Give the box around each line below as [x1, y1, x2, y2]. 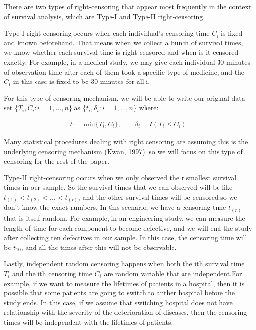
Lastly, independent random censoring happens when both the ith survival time [4, 258, 245, 269]
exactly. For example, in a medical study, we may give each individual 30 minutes [4, 56, 250, 67]
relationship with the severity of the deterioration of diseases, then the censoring [4, 307, 247, 317]
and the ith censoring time [12, 268, 92, 278]
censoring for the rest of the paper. [4, 156, 110, 166]
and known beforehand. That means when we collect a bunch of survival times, [4, 37, 243, 47]
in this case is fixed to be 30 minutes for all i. [13, 76, 150, 86]
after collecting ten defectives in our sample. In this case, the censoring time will [4, 232, 247, 243]
